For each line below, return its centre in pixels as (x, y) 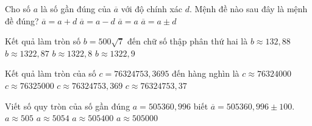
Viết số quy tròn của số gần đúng (68, 106)
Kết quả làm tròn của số (51, 73)
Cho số (18, 9)
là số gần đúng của (76, 9)
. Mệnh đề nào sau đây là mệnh (249, 9)
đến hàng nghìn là (206, 73)
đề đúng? (22, 20)
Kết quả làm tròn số (43, 41)
